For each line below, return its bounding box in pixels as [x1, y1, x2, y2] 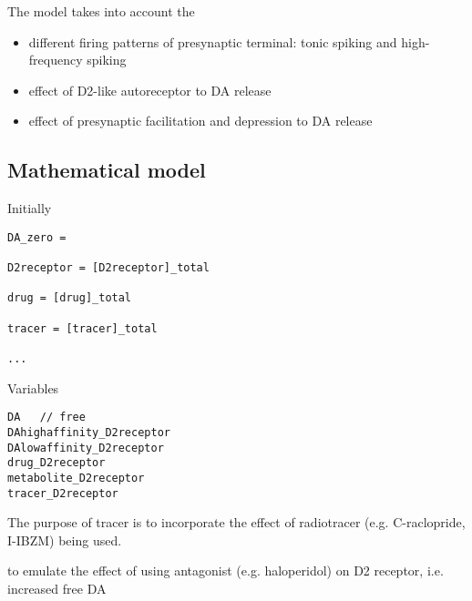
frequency [28, 50, 83, 69]
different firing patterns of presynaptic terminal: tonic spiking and [28, 32, 397, 51]
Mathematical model [7, 156, 206, 184]
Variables [7, 378, 59, 397]
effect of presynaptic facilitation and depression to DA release [28, 111, 373, 130]
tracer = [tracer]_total [7, 321, 158, 335]
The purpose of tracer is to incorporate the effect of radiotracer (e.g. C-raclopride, [7, 513, 466, 532]
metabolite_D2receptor [7, 471, 145, 484]
